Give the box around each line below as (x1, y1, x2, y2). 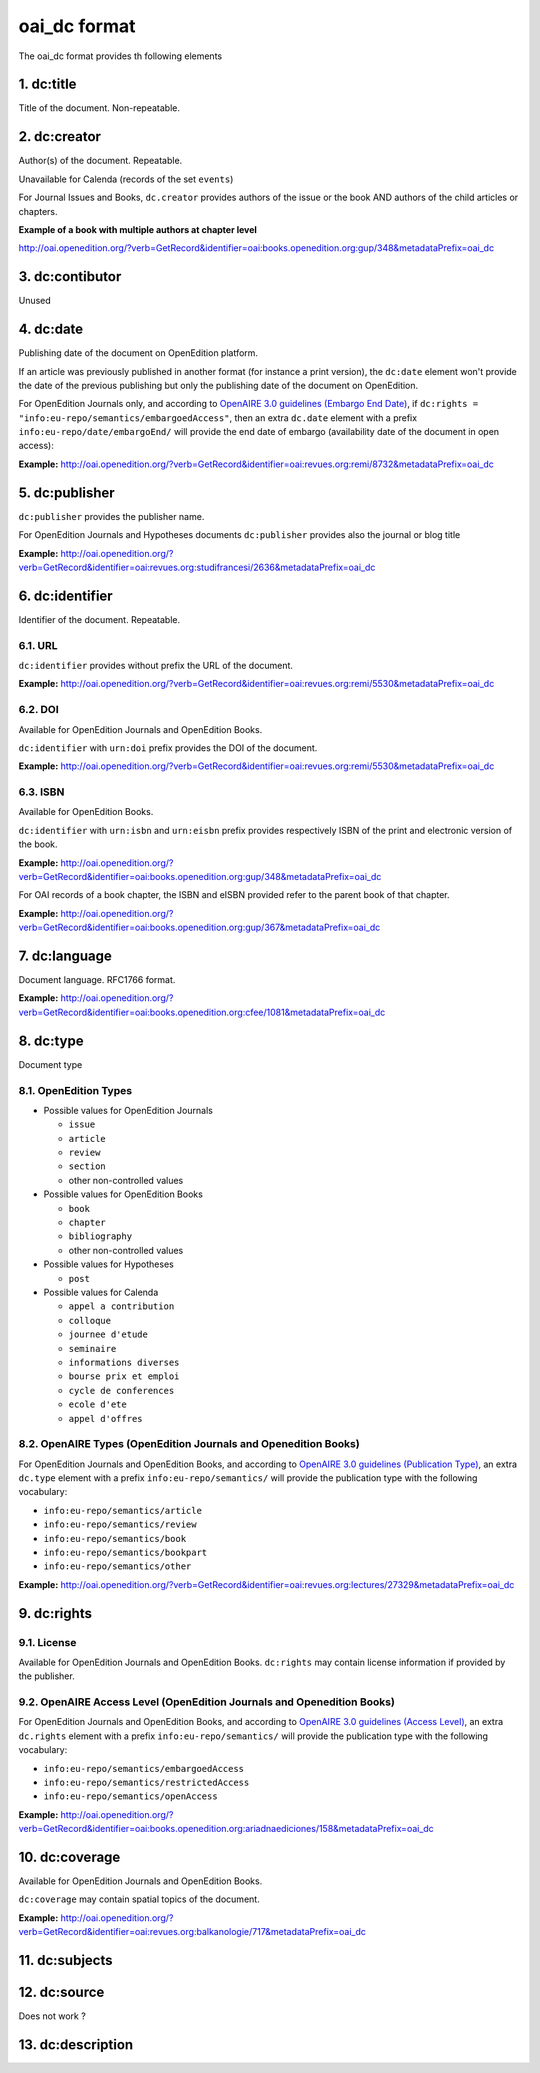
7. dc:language (18, 947, 112, 964)
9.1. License (18, 1635, 77, 1649)
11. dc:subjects (18, 1952, 113, 1969)
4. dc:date (18, 321, 84, 338)
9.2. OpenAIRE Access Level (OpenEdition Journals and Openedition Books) (18, 1695, 395, 1709)
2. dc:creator (18, 128, 102, 145)
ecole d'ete (68, 1399, 127, 1410)
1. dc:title (18, 76, 77, 93)
